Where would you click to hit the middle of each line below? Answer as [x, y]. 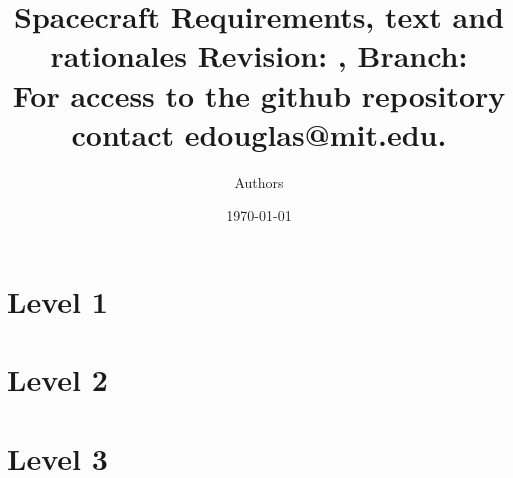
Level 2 [57, 379]
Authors [259, 181]
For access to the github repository [259, 94]
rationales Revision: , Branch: [259, 55]
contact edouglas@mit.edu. [259, 133]
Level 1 [57, 300]
